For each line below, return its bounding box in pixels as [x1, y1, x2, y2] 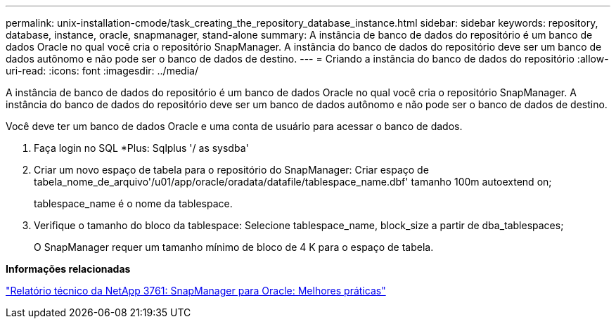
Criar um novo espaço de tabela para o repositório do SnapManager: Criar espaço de [34, 164, 429, 176]
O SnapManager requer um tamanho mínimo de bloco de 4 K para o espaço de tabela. [34, 241, 434, 253]
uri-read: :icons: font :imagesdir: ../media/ [6, 65, 198, 77]
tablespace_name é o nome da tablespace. [34, 197, 233, 209]
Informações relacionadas [6, 263, 131, 275]
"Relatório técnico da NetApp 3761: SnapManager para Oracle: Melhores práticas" [6, 285, 386, 297]
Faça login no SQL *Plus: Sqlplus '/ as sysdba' [34, 142, 249, 154]
